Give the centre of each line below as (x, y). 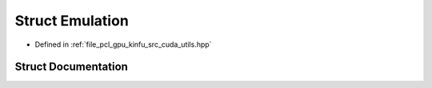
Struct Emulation (72, 21)
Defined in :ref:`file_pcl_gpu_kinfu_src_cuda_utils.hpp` (123, 44)
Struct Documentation (71, 67)
